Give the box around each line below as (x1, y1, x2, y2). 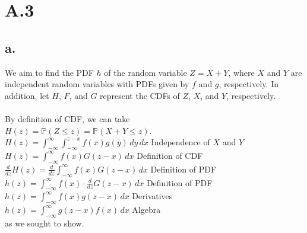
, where (228, 66, 255, 78)
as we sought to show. (5, 216, 84, 229)
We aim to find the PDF (5, 66, 94, 78)
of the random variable (104, 66, 187, 78)
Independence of (151, 136, 210, 148)
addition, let (5, 89, 49, 101)
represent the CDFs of (100, 89, 180, 101)
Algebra (132, 203, 161, 216)
